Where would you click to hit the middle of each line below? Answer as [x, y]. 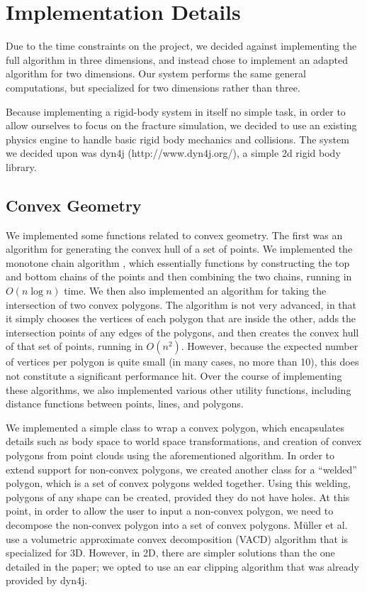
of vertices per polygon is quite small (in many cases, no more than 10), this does [182, 362]
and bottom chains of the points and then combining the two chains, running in [179, 276]
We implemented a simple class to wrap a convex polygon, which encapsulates [175, 427]
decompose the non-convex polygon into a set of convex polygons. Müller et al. [177, 524]
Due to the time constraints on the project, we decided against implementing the [181, 46]
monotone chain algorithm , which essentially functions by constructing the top [178, 262]
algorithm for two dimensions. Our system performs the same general [156, 73]
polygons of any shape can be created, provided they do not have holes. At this [178, 497]
